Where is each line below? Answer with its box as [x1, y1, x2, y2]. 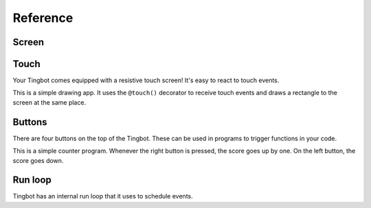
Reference [12, 10, 74, 25]
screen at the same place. [12, 98, 86, 106]
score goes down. [12, 156, 64, 164]
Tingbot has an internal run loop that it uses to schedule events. [12, 192, 194, 200]
